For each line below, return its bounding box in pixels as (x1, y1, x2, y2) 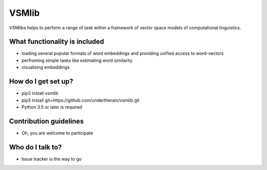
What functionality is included (9, 38, 104, 46)
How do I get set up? (9, 77, 74, 86)
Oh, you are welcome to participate (21, 130, 93, 136)
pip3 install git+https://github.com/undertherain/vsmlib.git (21, 97, 139, 103)
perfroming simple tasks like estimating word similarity (21, 57, 133, 63)
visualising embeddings (21, 64, 70, 70)
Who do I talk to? (9, 143, 62, 151)
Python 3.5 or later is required (21, 104, 83, 110)
